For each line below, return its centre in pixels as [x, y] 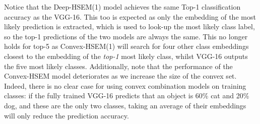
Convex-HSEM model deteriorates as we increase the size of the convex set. [120, 76]
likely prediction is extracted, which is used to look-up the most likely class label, [129, 26]
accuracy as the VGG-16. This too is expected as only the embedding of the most [130, 16]
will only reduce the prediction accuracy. [67, 115]
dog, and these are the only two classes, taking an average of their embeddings [125, 105]
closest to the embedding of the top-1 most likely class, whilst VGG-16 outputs [126, 56]
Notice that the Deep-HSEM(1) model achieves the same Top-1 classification [122, 7]
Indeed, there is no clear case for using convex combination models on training [125, 85]
